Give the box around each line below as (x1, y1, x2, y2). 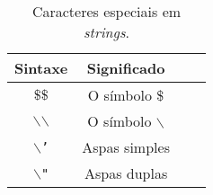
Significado (86, 58, 165, 78)
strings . (84, 22, 129, 42)
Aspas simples (82, 137, 170, 157)
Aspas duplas (84, 163, 168, 183)
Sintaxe (14, 58, 68, 78)
